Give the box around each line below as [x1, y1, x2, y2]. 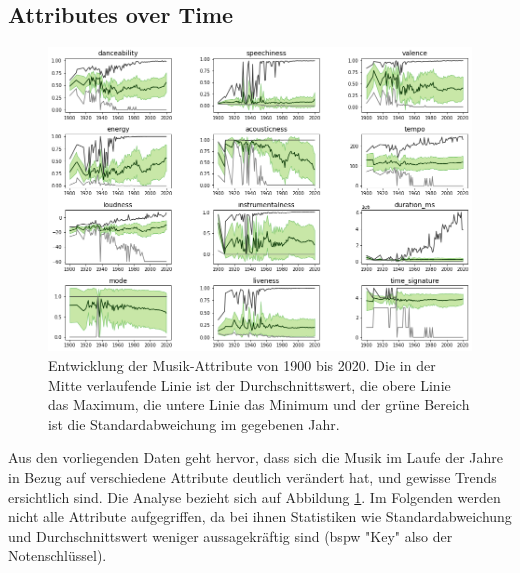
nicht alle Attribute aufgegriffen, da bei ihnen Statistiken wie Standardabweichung [8, 506, 512, 527]
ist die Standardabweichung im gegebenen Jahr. [48, 413, 340, 434]
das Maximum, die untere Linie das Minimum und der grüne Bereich [48, 394, 470, 415]
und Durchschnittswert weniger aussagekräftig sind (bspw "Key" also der [8, 525, 453, 546]
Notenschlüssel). [8, 545, 107, 566]
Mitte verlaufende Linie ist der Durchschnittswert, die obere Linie [48, 374, 451, 395]
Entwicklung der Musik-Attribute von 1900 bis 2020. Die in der [48, 355, 436, 376]
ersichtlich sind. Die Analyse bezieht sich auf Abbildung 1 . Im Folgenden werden [8, 486, 501, 507]
